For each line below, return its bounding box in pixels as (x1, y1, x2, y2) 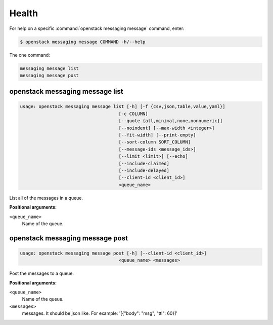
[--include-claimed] (118, 160, 169, 166)
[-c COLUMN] (118, 111, 149, 117)
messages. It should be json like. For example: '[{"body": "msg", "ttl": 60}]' (22, 310, 178, 316)
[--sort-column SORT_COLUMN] (118, 139, 191, 145)
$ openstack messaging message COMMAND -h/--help (20, 39, 146, 45)
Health (9, 8, 38, 19)
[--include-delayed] (118, 168, 169, 173)
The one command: (9, 52, 50, 58)
